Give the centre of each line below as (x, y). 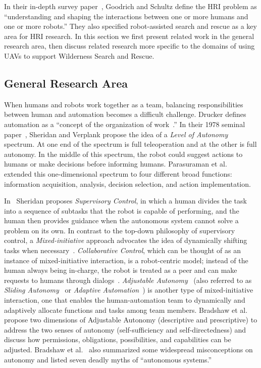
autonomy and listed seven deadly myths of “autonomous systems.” (108, 359)
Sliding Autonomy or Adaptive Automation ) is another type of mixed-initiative (129, 290)
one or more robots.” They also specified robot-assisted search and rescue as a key (130, 26)
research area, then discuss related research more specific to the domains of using (129, 46)
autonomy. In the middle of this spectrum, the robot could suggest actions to (123, 154)
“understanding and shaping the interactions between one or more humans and (126, 16)
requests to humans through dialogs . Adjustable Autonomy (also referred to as (128, 280)
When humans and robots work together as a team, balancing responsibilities (124, 104)
